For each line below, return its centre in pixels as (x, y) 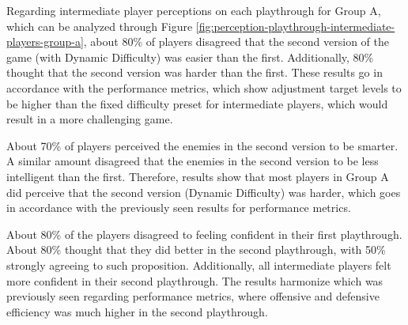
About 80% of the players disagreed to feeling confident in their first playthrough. (204, 234)
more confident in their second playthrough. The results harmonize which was (195, 280)
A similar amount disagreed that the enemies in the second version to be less (193, 161)
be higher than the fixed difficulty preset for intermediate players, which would (197, 103)
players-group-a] (45, 42)
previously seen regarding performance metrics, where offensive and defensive (193, 296)
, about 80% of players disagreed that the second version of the (236, 42)
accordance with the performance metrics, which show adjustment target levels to (204, 87)
